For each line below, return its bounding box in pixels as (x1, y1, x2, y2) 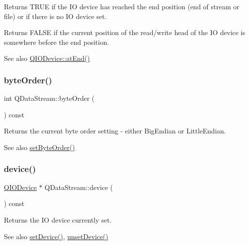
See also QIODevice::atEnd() (4, 53, 90, 63)
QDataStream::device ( (44, 182, 113, 192)
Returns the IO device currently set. (4, 214, 112, 225)
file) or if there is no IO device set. (4, 11, 107, 21)
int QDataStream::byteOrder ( (4, 93, 95, 103)
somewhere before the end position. (4, 37, 109, 47)
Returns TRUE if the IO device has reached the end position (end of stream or (4, 1, 240, 11)
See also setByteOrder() (4, 142, 75, 152)
